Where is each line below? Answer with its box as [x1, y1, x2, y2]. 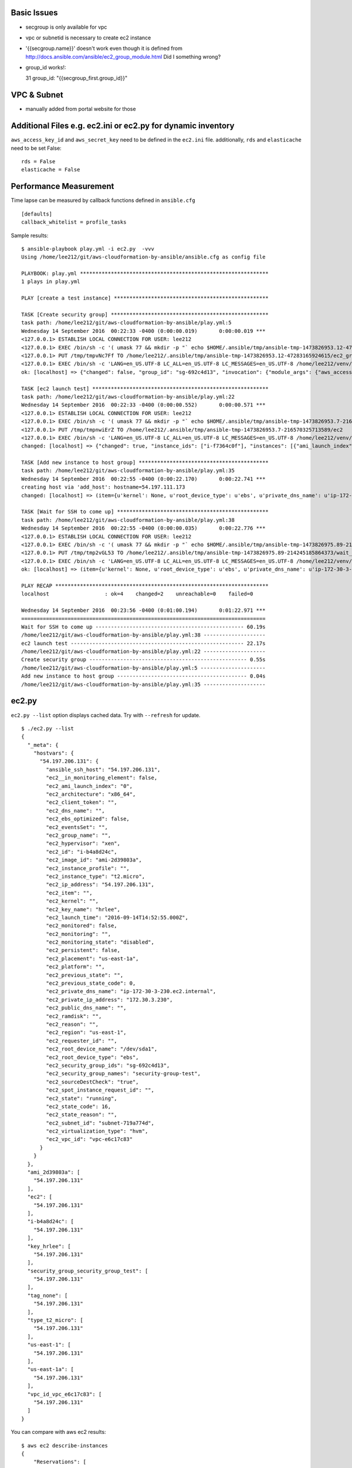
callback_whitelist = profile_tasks [21, 219, 127, 225]
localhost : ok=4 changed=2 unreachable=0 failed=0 [21, 591, 253, 597]
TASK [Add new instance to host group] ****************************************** [21, 459, 269, 466]
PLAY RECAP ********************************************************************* [21, 582, 269, 589]
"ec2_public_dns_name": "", [46, 1005, 127, 1011]
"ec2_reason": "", [46, 1021, 99, 1028]
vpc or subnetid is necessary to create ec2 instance [25, 34, 151, 41]
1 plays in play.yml [21, 278, 80, 285]
